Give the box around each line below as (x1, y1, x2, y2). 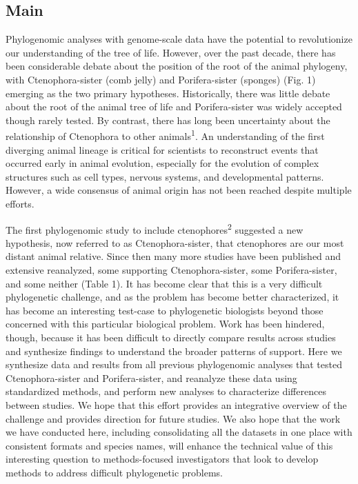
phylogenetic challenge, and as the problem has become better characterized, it (6, 290, 339, 304)
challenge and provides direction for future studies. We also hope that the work (6, 411, 341, 425)
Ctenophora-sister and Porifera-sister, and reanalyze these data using (6, 370, 297, 385)
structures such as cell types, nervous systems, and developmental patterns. (6, 169, 324, 183)
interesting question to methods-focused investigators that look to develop (6, 452, 319, 466)
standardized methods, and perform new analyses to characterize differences (6, 384, 326, 399)
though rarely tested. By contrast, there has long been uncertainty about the (6, 112, 330, 127)
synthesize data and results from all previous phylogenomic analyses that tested (6, 357, 342, 372)
